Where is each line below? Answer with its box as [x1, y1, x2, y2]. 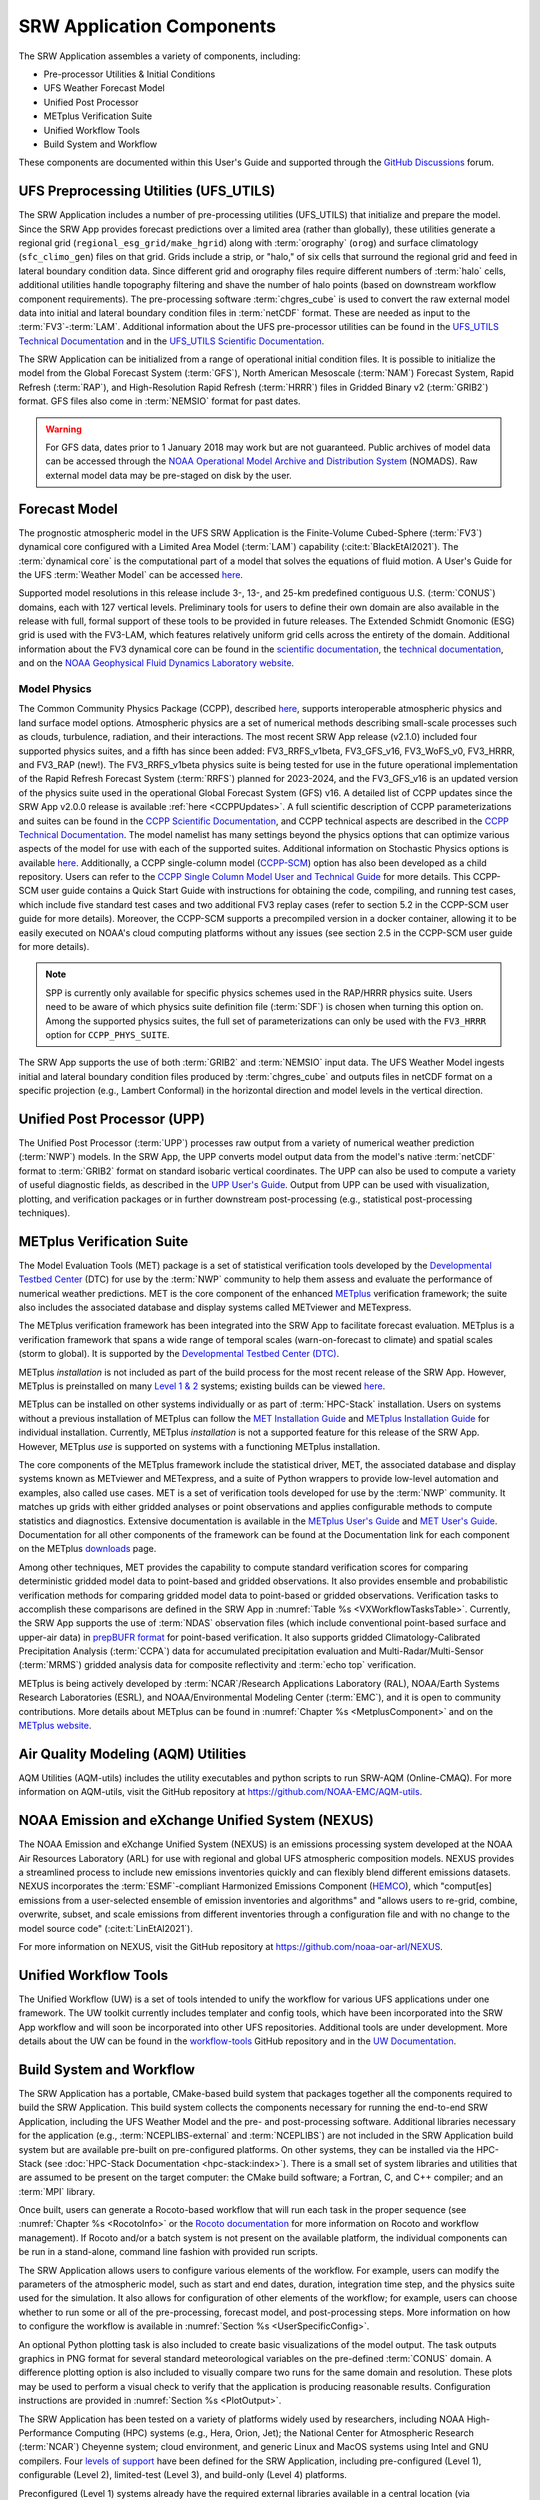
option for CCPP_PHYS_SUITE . [45, 1028, 170, 1040]
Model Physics [18, 682, 92, 696]
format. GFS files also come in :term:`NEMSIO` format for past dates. [18, 395, 301, 407]
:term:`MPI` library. [18, 2185, 96, 2197]
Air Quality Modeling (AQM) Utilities [18, 1745, 247, 1762]
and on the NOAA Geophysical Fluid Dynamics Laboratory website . [18, 657, 295, 669]
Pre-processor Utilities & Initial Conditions [43, 68, 216, 80]
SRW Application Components [18, 15, 277, 37]
